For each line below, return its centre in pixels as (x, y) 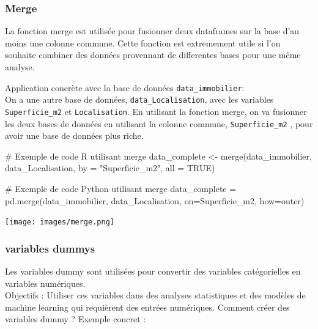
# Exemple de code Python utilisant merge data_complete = (121, 188)
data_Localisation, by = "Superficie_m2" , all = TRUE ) (110, 168)
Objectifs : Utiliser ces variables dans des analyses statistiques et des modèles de (155, 295)
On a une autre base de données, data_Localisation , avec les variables (139, 99)
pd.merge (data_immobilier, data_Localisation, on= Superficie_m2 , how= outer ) (155, 200)
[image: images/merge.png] (60, 222)
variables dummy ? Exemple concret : (76, 319)
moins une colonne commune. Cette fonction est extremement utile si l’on (143, 43)
